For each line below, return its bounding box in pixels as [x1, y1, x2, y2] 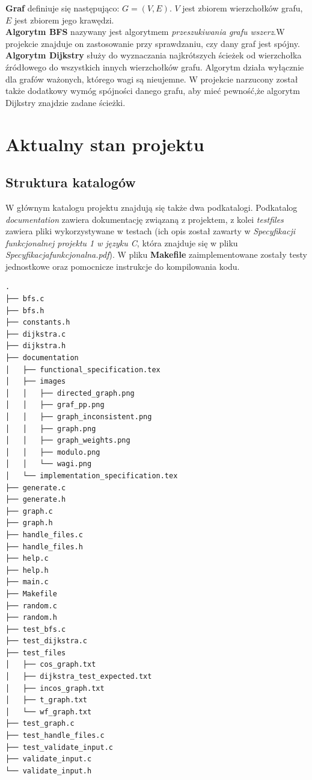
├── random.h [5, 613, 57, 622]
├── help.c [5, 554, 49, 563]
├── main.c [5, 578, 49, 587]
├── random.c [5, 601, 57, 610]
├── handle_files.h [5, 542, 83, 551]
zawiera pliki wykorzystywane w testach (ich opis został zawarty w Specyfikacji [5, 225, 295, 237]
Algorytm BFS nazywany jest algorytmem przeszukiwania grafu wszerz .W [5, 25, 285, 38]
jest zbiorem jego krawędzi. [14, 13, 114, 26]
